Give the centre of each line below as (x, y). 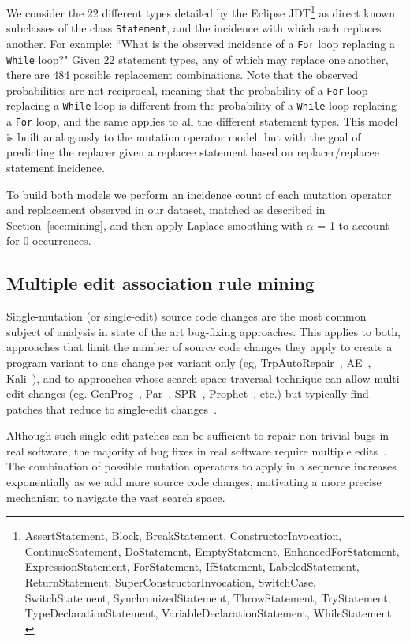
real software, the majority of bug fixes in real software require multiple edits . (197, 450)
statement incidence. (56, 167)
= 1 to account (353, 225)
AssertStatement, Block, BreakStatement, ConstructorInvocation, (183, 536)
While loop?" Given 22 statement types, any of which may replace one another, (198, 59)
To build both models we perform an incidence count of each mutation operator (199, 194)
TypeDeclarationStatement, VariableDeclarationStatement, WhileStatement (208, 613)
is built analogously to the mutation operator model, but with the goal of (184, 136)
